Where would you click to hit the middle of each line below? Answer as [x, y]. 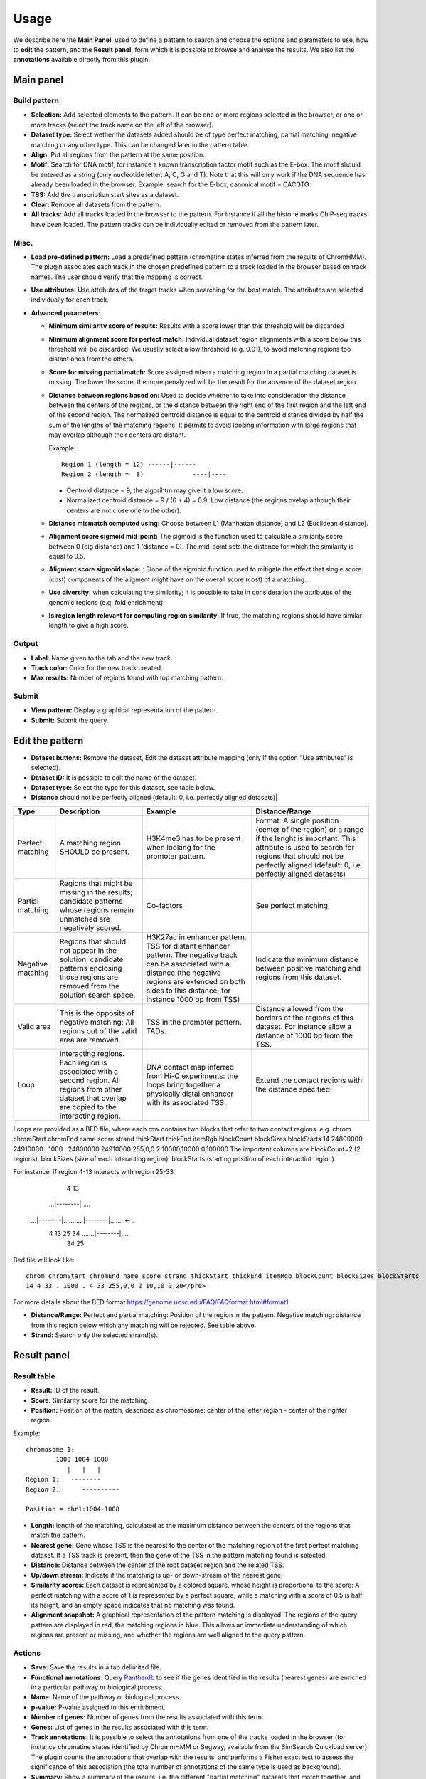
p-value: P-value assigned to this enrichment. [98, 1707]
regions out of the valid [98, 1030]
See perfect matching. [293, 905]
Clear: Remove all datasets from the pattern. [96, 204]
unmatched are [85, 919]
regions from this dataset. [299, 977]
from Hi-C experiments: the [192, 1076]
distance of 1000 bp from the [304, 1035]
